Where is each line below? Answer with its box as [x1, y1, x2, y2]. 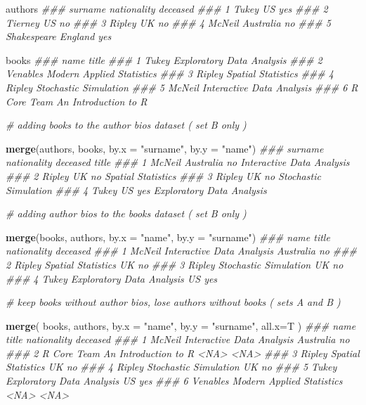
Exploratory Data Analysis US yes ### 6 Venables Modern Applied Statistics [6, 373, 343, 388]
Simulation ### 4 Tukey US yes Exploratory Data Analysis [6, 182, 267, 197]
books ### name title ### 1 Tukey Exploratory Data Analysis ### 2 [6, 52, 322, 67]
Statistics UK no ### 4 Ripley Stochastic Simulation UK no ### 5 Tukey [6, 359, 337, 374]
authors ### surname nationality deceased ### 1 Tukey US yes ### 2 [6, 1, 328, 15]
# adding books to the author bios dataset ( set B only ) [6, 117, 247, 132]
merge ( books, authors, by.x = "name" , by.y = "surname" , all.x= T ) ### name [6, 318, 356, 333]
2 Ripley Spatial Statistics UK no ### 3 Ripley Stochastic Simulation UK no [6, 257, 344, 271]
